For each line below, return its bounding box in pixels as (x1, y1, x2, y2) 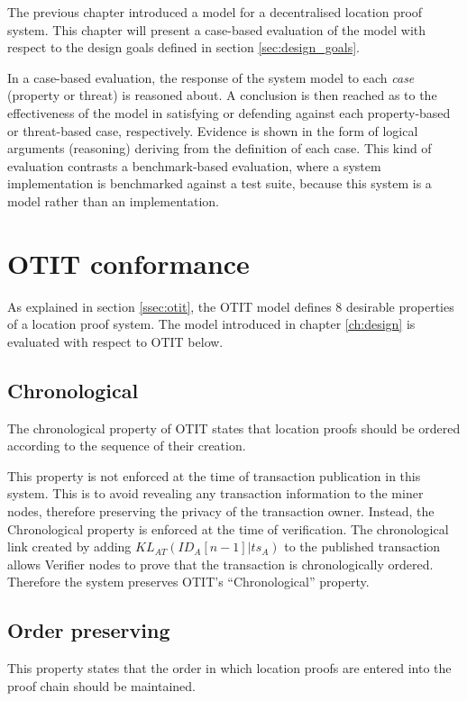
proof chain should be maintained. (7, 676, 196, 695)
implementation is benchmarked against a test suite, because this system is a (7, 174, 432, 193)
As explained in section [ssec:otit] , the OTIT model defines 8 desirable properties (7, 296, 454, 315)
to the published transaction (284, 537, 441, 556)
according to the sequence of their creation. (7, 436, 246, 455)
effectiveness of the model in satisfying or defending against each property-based (7, 103, 451, 122)
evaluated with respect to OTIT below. (7, 332, 224, 350)
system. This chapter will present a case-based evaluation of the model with (7, 20, 426, 39)
